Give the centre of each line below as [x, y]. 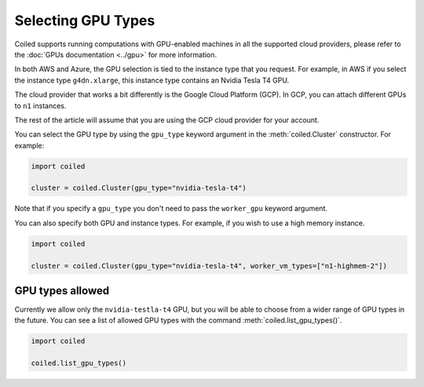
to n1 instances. [40, 105]
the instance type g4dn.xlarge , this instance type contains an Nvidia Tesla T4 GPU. [152, 80]
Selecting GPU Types [85, 20]
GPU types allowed [62, 290]
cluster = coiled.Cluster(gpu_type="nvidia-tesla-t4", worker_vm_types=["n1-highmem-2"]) [209, 266]
